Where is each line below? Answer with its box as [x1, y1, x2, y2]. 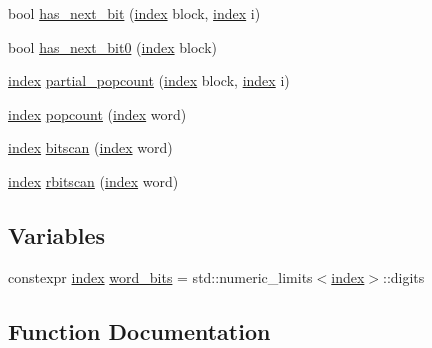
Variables [8, 219, 106, 250]
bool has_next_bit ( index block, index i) [8, 3, 261, 23]
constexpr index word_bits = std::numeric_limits [8, 266, 313, 287]
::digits [383, 266, 425, 287]
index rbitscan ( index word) [8, 170, 179, 191]
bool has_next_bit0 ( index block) [8, 36, 217, 57]
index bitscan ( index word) [8, 137, 173, 158]
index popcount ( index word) [8, 103, 187, 124]
